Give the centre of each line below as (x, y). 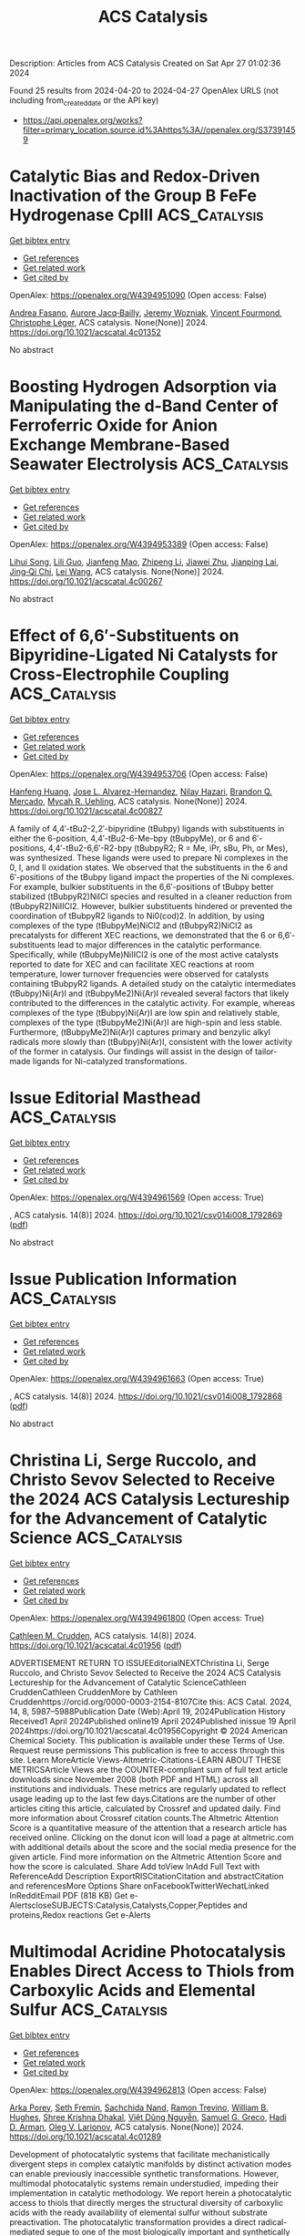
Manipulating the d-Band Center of (144, 406)
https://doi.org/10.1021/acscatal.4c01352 (86, 332)
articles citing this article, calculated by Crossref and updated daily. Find (145, 1808)
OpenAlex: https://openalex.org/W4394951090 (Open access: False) (138, 295)
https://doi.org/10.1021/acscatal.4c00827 (86, 811)
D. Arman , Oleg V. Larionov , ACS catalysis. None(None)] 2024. (127, 2127)
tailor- (266, 1051)
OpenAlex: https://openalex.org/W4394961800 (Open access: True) (137, 1618)
